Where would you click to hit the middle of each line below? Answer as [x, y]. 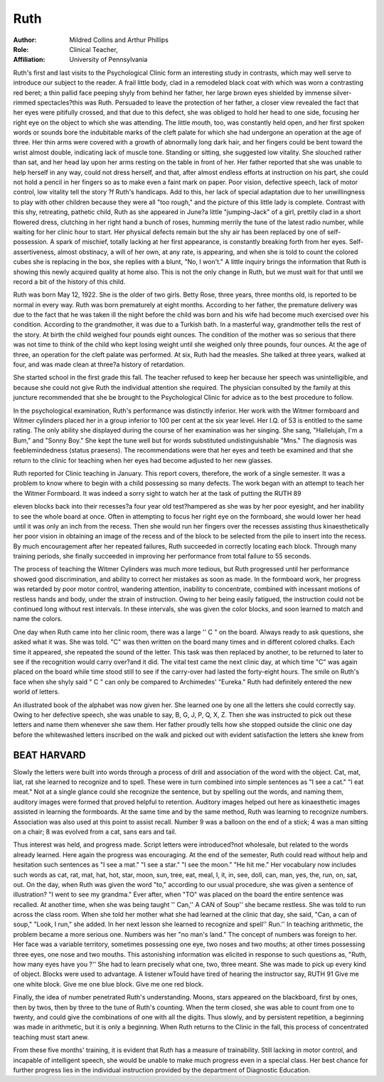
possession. [31, 242]
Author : [25, 40]
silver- [342, 92]
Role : [21, 49]
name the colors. [38, 619]
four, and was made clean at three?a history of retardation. [99, 365]
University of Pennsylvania [108, 60]
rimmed [25, 102]
